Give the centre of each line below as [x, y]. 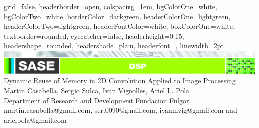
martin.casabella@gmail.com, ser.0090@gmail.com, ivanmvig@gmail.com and [121, 110]
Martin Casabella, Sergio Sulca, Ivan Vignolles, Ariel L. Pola [97, 90]
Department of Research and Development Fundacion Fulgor [97, 100]
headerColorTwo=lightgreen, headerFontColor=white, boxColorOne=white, [119, 26]
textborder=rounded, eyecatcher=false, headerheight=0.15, [94, 35]
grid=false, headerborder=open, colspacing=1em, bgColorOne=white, [111, 6]
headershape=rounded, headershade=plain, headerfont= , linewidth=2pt [114, 45]
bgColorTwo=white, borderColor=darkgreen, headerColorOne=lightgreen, [117, 16]
